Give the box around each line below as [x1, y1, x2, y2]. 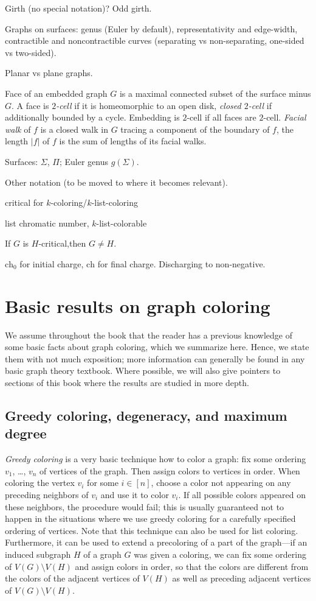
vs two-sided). [5, 46, 57, 58]
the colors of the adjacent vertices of [5, 572, 140, 585]
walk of [5, 122, 31, 135]
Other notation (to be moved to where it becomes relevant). [5, 175, 228, 188]
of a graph [83, 547, 122, 560]
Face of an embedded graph [5, 86, 108, 99]
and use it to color [100, 488, 169, 501]
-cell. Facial [263, 111, 306, 124]
